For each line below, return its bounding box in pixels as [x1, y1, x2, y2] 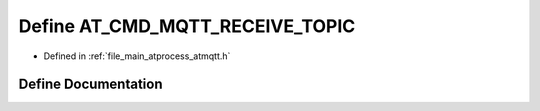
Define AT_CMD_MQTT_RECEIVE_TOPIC [18, 15, 356, 37]
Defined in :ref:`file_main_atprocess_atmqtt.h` [43, 50, 231, 62]
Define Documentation [18, 76, 163, 93]
